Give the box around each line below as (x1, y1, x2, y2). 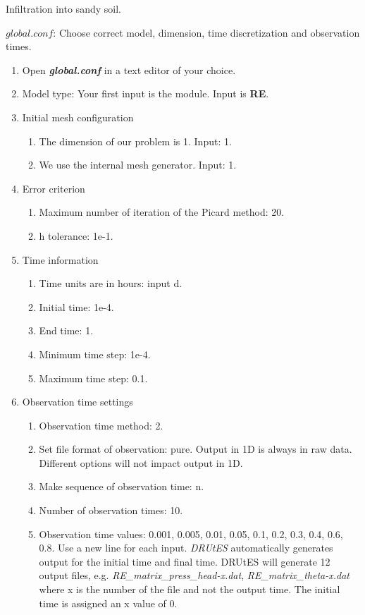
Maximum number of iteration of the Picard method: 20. (39, 205, 285, 219)
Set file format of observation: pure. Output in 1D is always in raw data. (39, 442, 352, 456)
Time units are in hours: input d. (39, 276, 182, 291)
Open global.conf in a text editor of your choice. (22, 62, 236, 77)
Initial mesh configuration (22, 109, 134, 124)
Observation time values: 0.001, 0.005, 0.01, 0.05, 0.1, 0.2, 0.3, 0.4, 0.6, (39, 526, 343, 541)
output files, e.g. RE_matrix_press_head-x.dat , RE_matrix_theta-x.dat (39, 568, 350, 583)
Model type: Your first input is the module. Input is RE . (22, 86, 269, 101)
